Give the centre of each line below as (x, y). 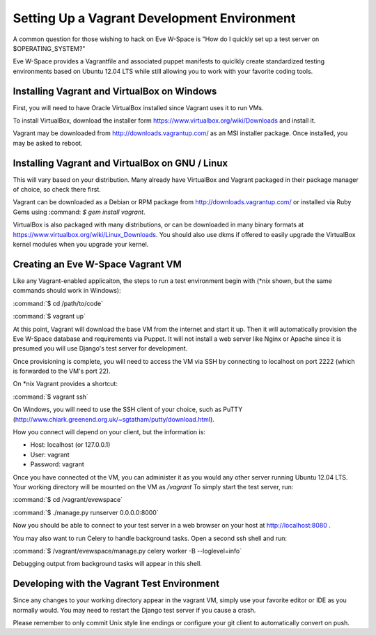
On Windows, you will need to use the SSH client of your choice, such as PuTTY (128, 410)
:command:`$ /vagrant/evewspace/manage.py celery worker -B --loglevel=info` (127, 551)
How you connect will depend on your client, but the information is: (109, 432)
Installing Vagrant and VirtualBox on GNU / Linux (120, 163)
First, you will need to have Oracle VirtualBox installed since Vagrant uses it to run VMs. (138, 107)
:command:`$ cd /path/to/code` (58, 303)
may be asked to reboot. (48, 143)
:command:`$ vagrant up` (49, 316)
